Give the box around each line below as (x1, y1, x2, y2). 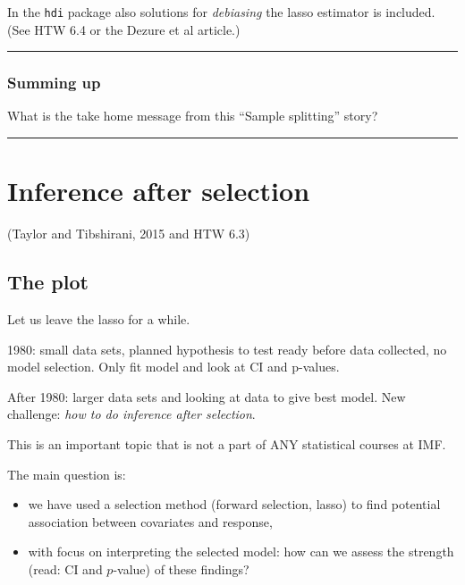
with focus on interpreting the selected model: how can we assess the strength (28, 542, 454, 561)
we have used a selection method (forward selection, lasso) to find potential (28, 495, 441, 514)
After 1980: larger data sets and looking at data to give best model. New (7, 387, 406, 405)
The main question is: (7, 464, 126, 483)
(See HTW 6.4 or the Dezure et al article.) (7, 20, 241, 38)
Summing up (7, 71, 101, 94)
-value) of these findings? (113, 559, 249, 578)
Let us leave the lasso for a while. (7, 309, 190, 328)
